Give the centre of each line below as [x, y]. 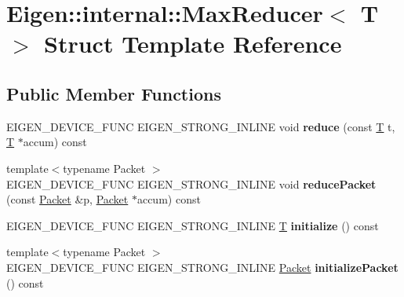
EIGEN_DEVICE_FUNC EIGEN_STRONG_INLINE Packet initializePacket [202, 267]
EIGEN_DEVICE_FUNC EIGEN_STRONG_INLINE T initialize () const [193, 225]
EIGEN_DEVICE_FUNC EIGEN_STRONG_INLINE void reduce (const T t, [201, 126]
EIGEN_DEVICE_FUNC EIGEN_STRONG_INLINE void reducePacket [191, 183]
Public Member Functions [114, 93]
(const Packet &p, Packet [67, 199]
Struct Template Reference [193, 44]
